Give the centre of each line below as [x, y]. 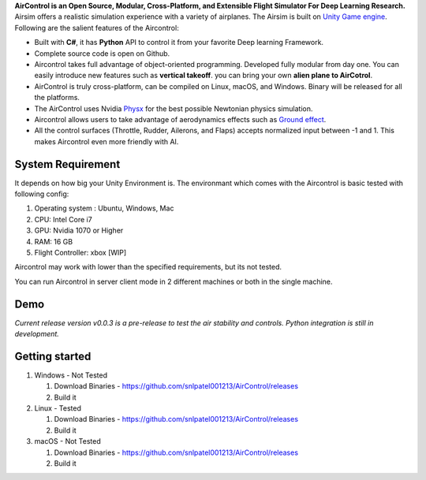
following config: [42, 194]
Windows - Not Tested [71, 375]
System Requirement [67, 164]
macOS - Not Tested [68, 441]
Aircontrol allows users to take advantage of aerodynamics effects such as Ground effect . [180, 119]
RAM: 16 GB [54, 241]
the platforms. [57, 98]
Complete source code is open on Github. [102, 53]
